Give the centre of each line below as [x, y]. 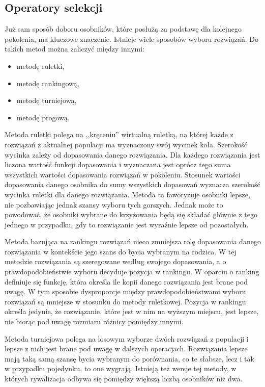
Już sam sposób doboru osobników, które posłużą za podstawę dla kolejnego [123, 29]
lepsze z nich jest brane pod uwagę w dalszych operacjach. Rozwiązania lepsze [126, 349]
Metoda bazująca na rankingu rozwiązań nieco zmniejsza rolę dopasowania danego [133, 241]
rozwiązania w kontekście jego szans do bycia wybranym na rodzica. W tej [121, 251]
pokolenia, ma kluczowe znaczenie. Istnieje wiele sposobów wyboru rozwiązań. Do [132, 38]
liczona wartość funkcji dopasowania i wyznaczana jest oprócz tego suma [118, 164]
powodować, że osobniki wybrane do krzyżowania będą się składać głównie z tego [131, 214]
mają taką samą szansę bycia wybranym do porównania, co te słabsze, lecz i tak [129, 358]
